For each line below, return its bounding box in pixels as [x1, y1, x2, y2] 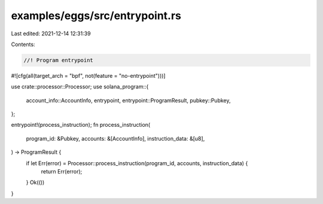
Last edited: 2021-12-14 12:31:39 [11, 30, 91, 37]
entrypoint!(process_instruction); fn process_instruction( [11, 121, 151, 129]
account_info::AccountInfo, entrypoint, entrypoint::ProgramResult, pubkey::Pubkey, [26, 96, 231, 104]
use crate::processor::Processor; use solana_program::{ [11, 83, 149, 90]
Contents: [11, 41, 35, 48]
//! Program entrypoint [23, 57, 94, 63]
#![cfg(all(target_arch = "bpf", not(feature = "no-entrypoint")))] [11, 72, 166, 79]
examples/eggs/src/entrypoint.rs [11, 9, 182, 22]
